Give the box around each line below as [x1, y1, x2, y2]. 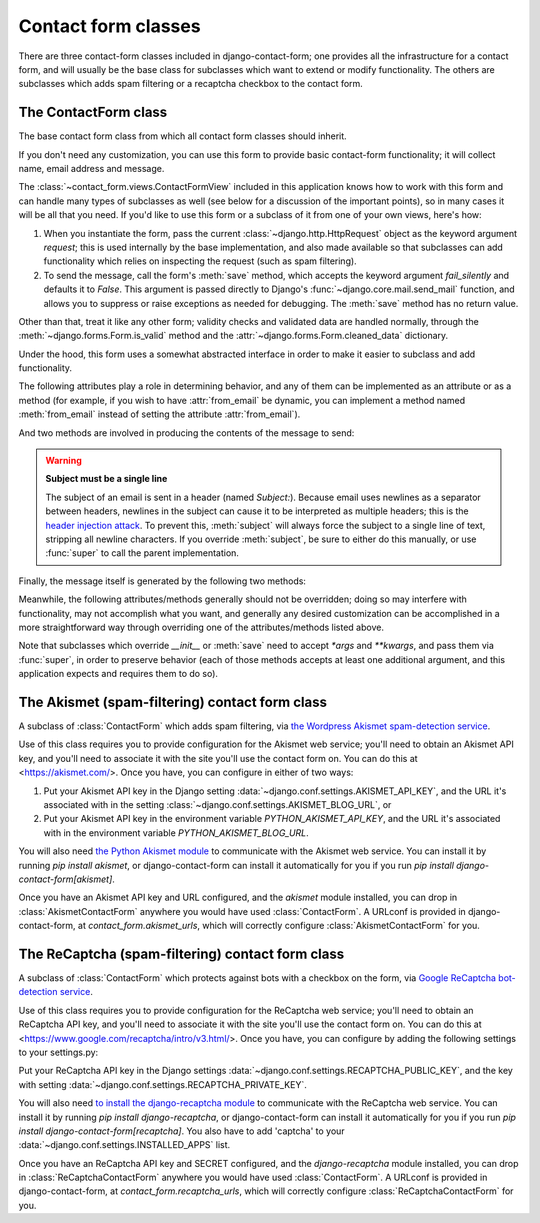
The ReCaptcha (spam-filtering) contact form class [18, 945, 345, 962]
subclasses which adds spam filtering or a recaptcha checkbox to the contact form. [18, 78, 364, 90]
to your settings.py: [18, 1046, 99, 1058]
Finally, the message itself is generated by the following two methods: [18, 575, 307, 587]
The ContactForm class [18, 104, 168, 121]
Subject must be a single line [45, 473, 168, 485]
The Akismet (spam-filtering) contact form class [18, 693, 328, 710]
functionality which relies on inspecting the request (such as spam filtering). [43, 255, 357, 267]
